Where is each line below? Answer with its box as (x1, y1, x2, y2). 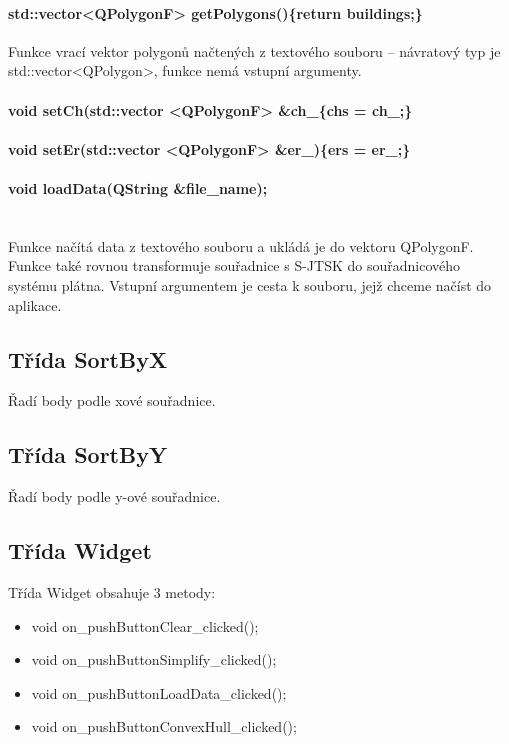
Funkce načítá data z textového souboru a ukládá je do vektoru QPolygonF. (8, 235, 474, 256)
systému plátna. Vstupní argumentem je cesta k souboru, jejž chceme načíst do (8, 274, 492, 295)
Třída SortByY (8, 439, 168, 470)
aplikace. (8, 294, 62, 315)
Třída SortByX (8, 343, 168, 374)
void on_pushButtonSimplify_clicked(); (31, 649, 277, 670)
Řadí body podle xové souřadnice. (8, 390, 216, 411)
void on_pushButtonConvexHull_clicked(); (31, 716, 297, 737)
